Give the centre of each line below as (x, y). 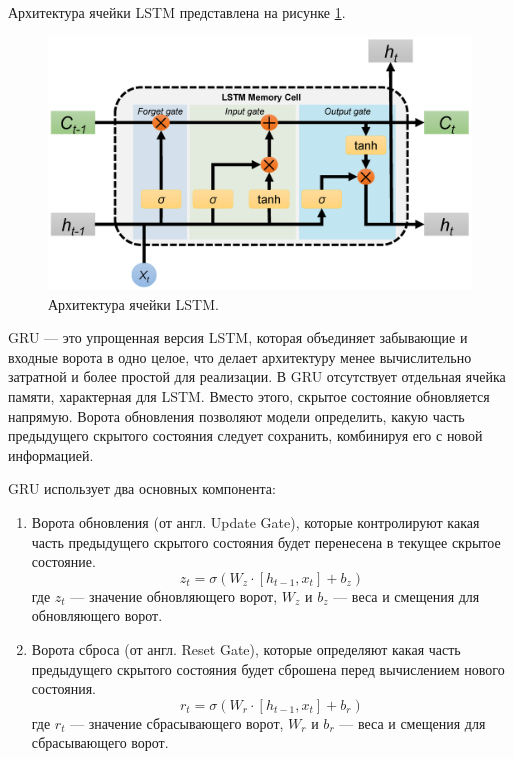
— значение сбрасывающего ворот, (177, 722)
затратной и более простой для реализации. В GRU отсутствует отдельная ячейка (257, 376)
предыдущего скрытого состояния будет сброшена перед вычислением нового (268, 668)
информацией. (51, 454)
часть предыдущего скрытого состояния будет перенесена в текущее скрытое (266, 541)
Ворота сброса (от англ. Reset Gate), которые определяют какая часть (246, 648)
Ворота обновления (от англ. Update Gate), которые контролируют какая (255, 521)
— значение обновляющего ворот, (174, 595)
